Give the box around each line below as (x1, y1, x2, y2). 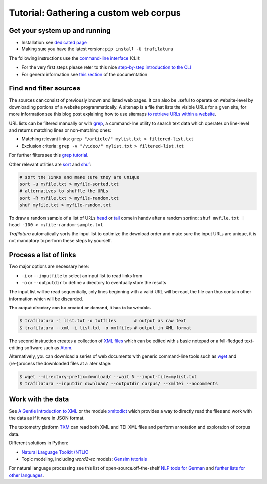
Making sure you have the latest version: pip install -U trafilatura (21, 46, 173, 52)
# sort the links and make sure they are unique (19, 175, 140, 180)
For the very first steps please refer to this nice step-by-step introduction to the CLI (21, 64, 191, 70)
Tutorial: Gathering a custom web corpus (9, 7, 181, 18)
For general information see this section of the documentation (21, 71, 148, 77)
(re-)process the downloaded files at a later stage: (9, 360, 112, 366)
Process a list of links (9, 251, 76, 259)
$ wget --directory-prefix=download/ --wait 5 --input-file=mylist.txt (19, 374, 197, 379)
